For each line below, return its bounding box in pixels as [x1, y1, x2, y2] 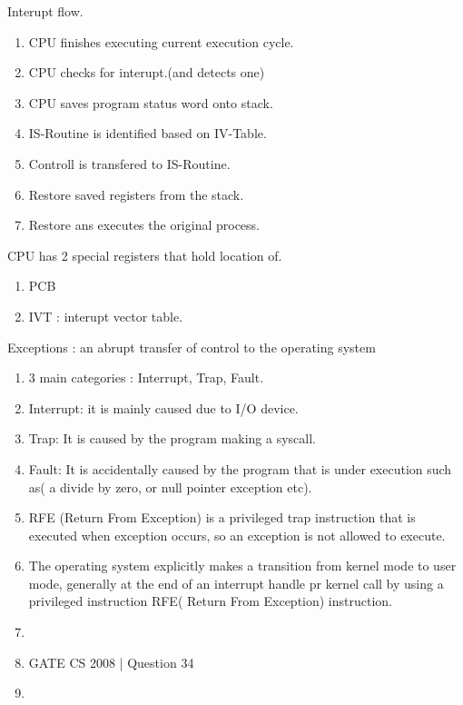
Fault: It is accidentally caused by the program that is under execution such [28, 459, 452, 478]
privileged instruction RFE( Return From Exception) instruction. [28, 591, 392, 611]
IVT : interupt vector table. [28, 306, 183, 325]
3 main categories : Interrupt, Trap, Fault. [28, 368, 264, 387]
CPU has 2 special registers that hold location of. [7, 245, 282, 264]
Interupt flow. [7, 2, 84, 20]
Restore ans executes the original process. [28, 215, 261, 234]
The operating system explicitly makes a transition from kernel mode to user [28, 556, 457, 575]
